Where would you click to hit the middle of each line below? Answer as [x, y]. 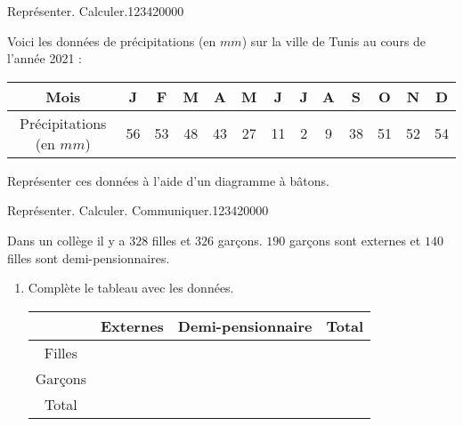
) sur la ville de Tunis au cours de [334, 40]
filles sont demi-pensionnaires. [89, 257]
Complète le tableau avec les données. [131, 288]
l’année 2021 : [45, 58]
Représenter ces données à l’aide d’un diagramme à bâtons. [168, 180]
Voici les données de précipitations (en [112, 40]
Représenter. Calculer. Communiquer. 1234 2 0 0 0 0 [138, 210]
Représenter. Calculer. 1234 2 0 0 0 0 [96, 11]
